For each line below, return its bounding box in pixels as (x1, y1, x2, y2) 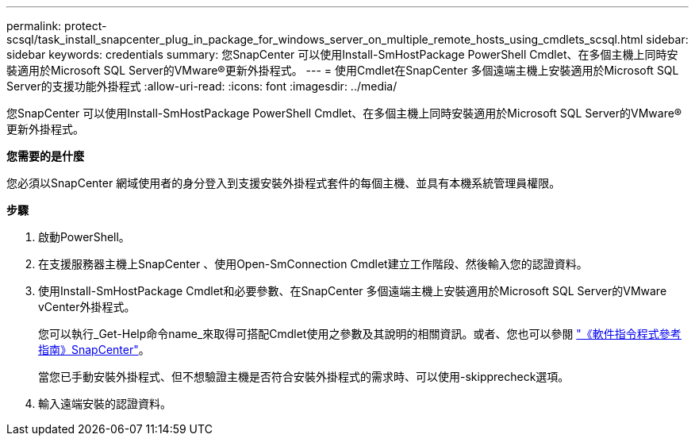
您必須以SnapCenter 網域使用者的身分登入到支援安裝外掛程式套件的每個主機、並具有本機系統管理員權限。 (6, 176, 561, 190)
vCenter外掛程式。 (38, 300, 136, 313)
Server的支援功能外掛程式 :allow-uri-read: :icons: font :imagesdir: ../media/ (6, 79, 397, 93)
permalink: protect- (6, 19, 107, 33)
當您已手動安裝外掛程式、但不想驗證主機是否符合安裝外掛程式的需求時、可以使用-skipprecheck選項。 (38, 370, 570, 383)
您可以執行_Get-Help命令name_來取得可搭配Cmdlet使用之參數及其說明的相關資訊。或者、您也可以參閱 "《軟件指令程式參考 (38, 327, 682, 340)
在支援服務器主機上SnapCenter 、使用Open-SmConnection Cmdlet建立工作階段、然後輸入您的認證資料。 (38, 257, 588, 271)
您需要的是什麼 (6, 149, 84, 163)
